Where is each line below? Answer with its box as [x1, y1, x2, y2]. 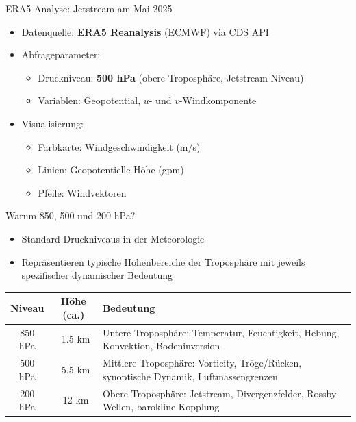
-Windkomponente [179, 93, 257, 108]
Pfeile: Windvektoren [38, 185, 127, 199]
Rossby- [307, 386, 340, 400]
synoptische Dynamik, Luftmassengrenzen [102, 369, 278, 383]
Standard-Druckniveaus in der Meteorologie [21, 231, 205, 245]
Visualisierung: [21, 116, 84, 130]
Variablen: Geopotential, [38, 93, 141, 108]
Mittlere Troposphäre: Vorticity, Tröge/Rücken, [102, 356, 302, 370]
